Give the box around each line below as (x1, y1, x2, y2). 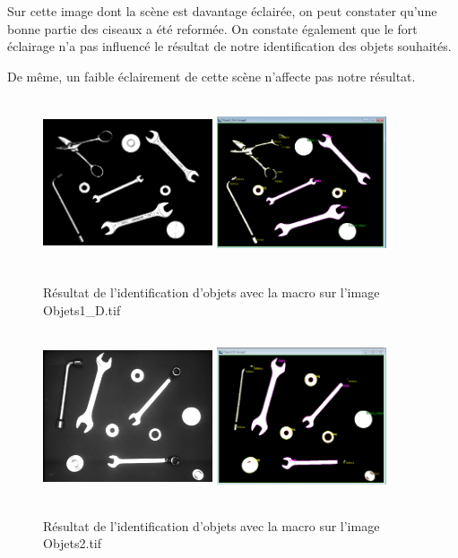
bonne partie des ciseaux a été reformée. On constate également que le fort (7, 19, 418, 38)
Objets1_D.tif (43, 300, 121, 319)
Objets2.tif (43, 534, 102, 553)
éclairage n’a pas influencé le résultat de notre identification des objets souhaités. (7, 37, 452, 56)
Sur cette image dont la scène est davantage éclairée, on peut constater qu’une (7, 2, 437, 20)
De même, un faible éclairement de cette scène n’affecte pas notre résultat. (7, 66, 416, 85)
